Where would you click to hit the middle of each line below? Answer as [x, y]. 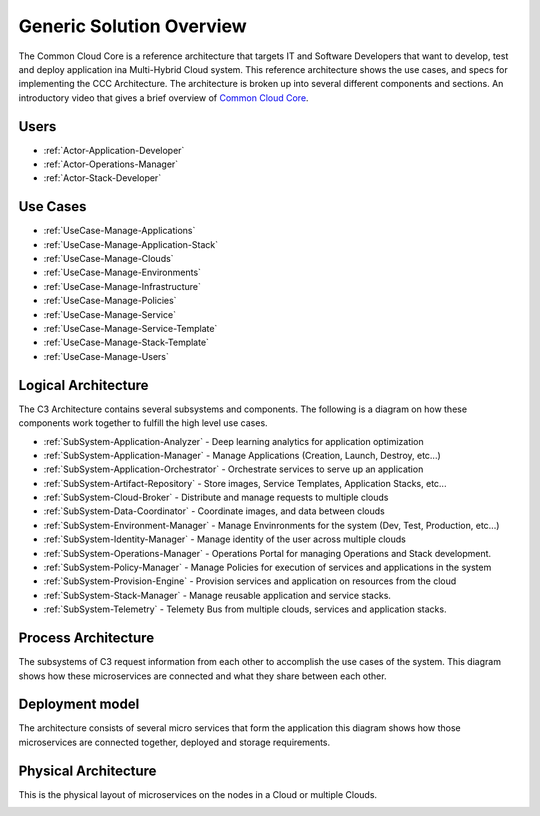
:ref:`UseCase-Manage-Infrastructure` [122, 286]
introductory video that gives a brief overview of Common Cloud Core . [163, 97]
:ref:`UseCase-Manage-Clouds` [108, 259]
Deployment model [79, 704]
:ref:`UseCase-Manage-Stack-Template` [126, 342]
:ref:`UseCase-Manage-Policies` [110, 301]
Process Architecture [86, 638]
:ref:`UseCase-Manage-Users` [106, 356]
